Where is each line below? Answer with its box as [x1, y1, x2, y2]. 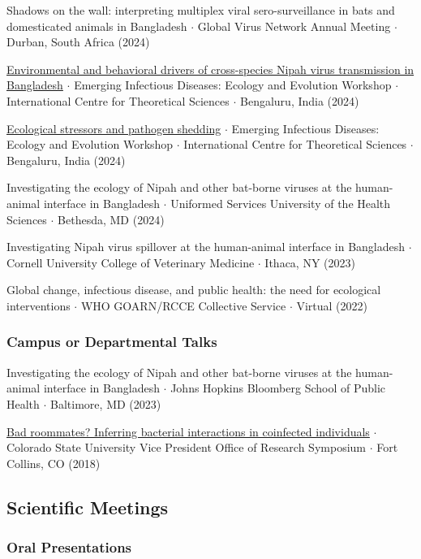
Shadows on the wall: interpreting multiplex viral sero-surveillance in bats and [6, 2, 395, 18]
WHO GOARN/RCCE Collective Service [80, 297, 286, 314]
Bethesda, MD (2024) [58, 210, 165, 227]
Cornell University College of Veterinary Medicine [6, 253, 255, 271]
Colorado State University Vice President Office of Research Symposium [6, 439, 366, 456]
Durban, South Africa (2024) [6, 33, 150, 50]
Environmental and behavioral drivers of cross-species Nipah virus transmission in [6, 60, 415, 77]
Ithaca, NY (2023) [264, 253, 355, 271]
